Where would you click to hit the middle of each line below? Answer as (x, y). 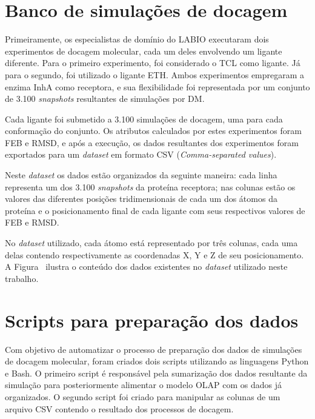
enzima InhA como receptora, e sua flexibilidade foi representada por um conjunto (157, 86)
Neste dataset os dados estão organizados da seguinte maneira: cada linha (141, 175)
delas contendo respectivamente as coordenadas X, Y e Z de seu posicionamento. (154, 254)
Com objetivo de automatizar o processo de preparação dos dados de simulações (154, 349)
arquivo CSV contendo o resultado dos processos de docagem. (119, 408)
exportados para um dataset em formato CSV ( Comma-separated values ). (141, 154)
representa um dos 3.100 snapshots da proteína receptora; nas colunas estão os (150, 186)
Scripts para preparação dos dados (152, 320)
